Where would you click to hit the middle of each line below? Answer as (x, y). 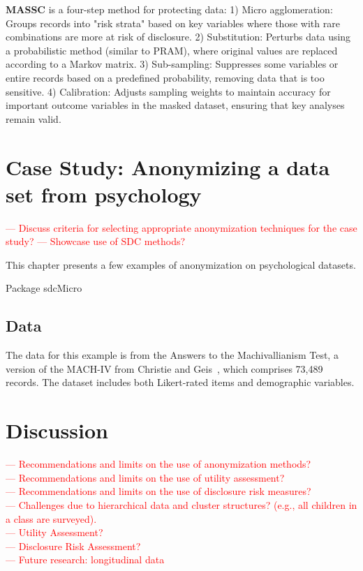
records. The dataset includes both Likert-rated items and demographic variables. (180, 382)
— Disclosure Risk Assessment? (73, 546)
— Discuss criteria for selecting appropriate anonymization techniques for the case (181, 227)
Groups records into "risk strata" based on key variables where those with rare (173, 23)
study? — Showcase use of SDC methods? (96, 241)
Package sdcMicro (44, 288)
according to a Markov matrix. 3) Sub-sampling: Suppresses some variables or (172, 64)
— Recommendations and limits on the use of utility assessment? (145, 477)
